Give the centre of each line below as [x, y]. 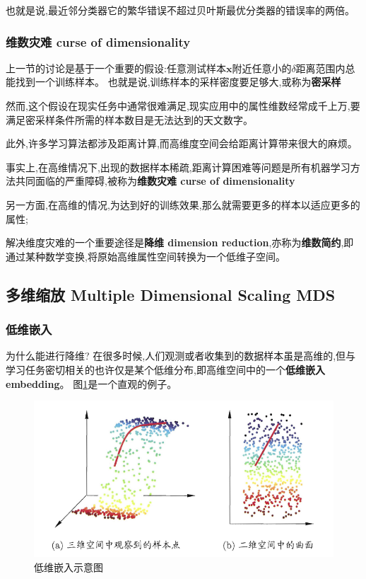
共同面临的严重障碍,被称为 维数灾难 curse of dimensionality [155, 181]
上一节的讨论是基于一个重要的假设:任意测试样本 [116, 68]
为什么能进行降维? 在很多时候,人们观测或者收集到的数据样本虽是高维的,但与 [181, 356]
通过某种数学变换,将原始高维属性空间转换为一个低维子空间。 [146, 256]
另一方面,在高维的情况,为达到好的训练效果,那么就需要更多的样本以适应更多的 [183, 204]
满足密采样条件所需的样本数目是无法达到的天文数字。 [129, 119]
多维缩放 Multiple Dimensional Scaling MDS [171, 294]
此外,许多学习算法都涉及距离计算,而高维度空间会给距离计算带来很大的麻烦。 [182, 143]
